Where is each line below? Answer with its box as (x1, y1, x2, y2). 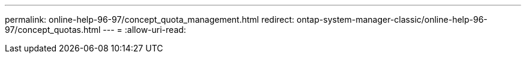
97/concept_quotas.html (5, 25, 101, 35)
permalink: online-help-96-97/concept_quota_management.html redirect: (5, 14, 295, 25)
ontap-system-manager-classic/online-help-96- (297, 14, 488, 25)
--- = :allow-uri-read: (103, 25, 186, 35)
